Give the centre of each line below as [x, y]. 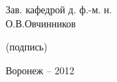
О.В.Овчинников [41, 23]
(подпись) [27, 47]
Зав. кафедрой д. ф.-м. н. [59, 9]
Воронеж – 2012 [40, 70]
